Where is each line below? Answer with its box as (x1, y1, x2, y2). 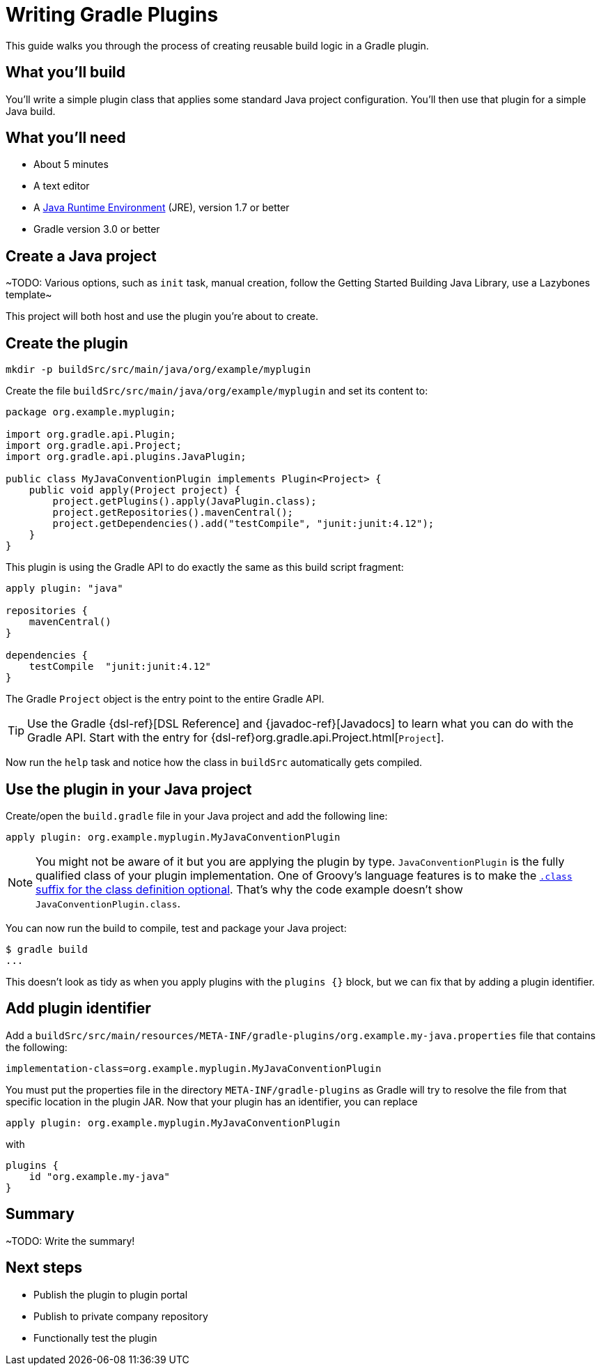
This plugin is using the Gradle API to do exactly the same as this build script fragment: (6, 561, 404, 574)
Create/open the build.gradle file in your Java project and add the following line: (6, 809, 388, 822)
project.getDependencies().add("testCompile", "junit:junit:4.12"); (52, 518, 435, 530)
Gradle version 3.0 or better (33, 223, 160, 236)
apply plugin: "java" (6, 583, 123, 595)
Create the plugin (6, 334, 128, 352)
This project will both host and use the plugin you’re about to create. (6, 310, 319, 323)
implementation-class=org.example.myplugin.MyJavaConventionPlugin (6, 1062, 382, 1074)
